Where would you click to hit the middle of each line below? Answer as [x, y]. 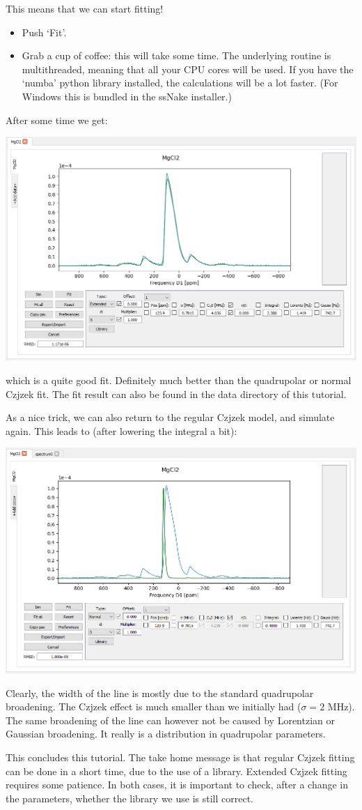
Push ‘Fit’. [44, 32]
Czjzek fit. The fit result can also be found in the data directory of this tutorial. [176, 393]
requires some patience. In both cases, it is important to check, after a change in [177, 785]
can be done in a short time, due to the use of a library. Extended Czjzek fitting [176, 771]
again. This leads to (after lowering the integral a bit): [121, 430]
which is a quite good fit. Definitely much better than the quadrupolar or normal [179, 380]
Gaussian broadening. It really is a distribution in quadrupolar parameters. [166, 734]
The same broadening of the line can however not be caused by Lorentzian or [170, 720]
